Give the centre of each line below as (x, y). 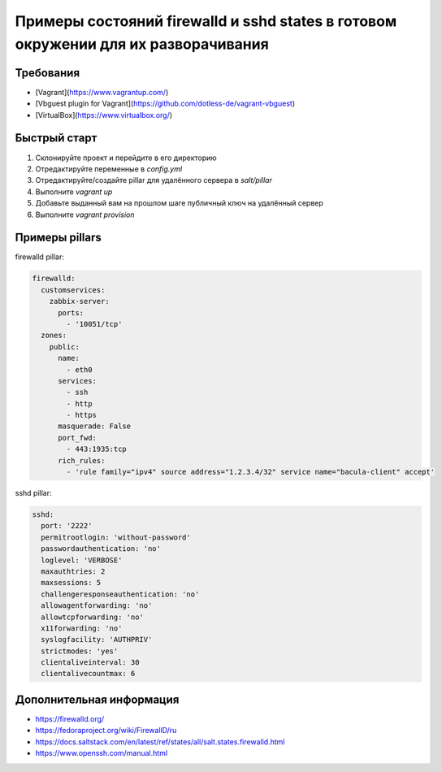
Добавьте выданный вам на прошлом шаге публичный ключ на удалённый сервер (180, 203)
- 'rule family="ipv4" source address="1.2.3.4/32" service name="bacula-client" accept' (250, 472)
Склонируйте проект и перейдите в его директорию (126, 158)
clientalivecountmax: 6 (88, 674)
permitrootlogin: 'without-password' (116, 537)
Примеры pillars (58, 238)
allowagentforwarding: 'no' (97, 606)
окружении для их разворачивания (142, 44)
